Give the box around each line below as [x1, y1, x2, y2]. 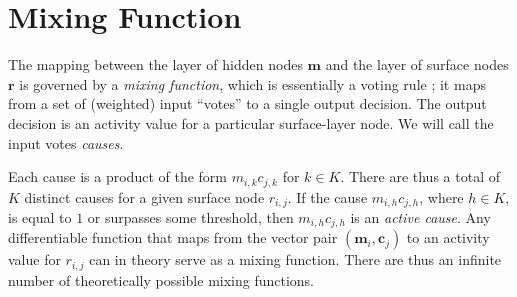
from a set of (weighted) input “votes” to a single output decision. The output [8, 93, 487, 114]
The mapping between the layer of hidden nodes [8, 54, 303, 75]
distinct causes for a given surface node [24, 186, 265, 207]
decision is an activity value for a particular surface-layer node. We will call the [8, 112, 494, 133]
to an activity [406, 227, 490, 248]
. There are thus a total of [340, 166, 500, 187]
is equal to [8, 207, 72, 227]
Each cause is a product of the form [8, 166, 227, 187]
